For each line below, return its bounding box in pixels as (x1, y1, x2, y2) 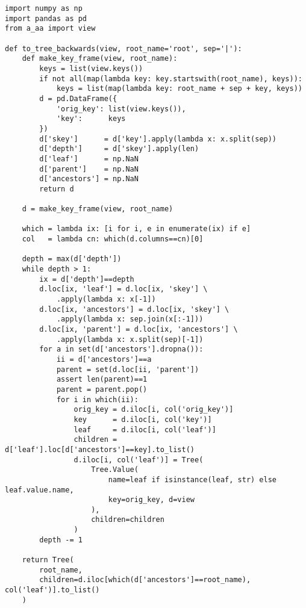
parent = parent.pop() (56, 385, 148, 394)
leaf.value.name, (5, 485, 74, 494)
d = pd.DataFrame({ (39, 94, 117, 103)
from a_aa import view (5, 24, 96, 33)
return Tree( (22, 556, 74, 565)
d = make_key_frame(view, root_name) (22, 205, 173, 214)
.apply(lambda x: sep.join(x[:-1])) (56, 315, 204, 324)
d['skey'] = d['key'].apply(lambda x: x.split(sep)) (39, 134, 277, 143)
